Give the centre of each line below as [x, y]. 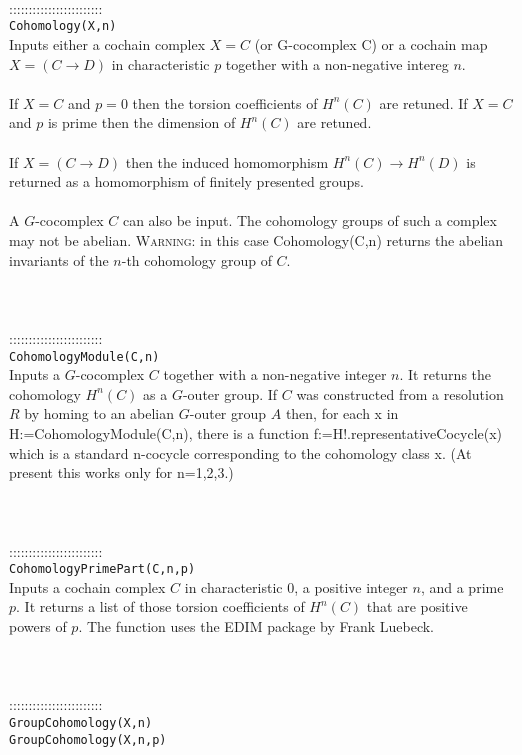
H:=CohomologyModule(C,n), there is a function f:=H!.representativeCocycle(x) [256, 432]
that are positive [417, 606]
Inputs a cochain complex [87, 586]
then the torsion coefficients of [225, 102]
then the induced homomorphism [227, 161]
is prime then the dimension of [141, 122]
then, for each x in [342, 413]
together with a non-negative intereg [337, 63]
